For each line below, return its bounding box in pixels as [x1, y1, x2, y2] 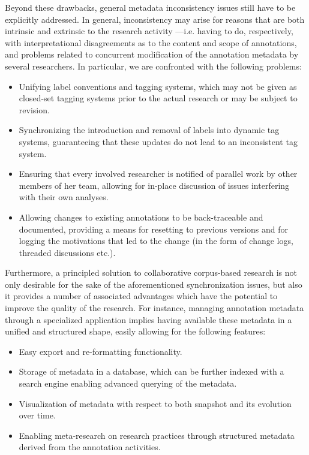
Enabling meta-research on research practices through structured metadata [19, 429, 295, 441]
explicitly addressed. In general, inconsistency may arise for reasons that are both [5, 13, 305, 25]
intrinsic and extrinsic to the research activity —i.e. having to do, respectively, [5, 25, 293, 37]
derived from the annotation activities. [19, 441, 161, 453]
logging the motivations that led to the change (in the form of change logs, [19, 234, 293, 247]
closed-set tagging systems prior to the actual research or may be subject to [19, 92, 298, 104]
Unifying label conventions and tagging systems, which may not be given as [19, 80, 297, 92]
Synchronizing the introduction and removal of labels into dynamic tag [19, 123, 280, 136]
